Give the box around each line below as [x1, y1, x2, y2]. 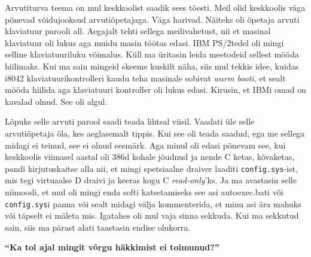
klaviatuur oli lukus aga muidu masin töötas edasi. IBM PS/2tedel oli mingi [5, 36, 284, 49]
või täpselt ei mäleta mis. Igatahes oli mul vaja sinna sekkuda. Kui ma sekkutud [5, 209, 299, 222]
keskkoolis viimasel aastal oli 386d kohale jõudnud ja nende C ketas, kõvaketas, [5, 150, 295, 163]
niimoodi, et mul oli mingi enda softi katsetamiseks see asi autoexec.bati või [5, 185, 283, 198]
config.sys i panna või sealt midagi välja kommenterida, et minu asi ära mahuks [5, 197, 301, 210]
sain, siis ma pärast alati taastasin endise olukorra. [5, 220, 191, 233]
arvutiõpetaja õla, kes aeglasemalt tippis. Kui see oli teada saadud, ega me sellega [5, 126, 305, 139]
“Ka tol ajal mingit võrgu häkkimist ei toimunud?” [5, 241, 219, 253]
